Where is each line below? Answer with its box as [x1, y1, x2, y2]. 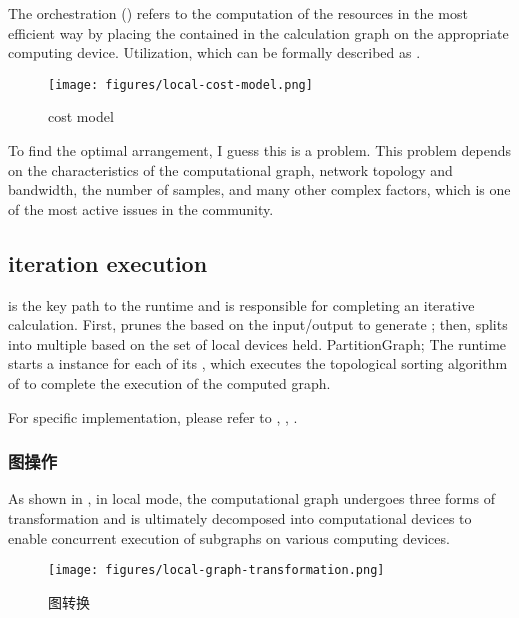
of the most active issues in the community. [8, 198, 274, 219]
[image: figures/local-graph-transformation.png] [48, 563, 385, 578]
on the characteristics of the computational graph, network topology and [8, 159, 453, 180]
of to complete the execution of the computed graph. [8, 372, 331, 393]
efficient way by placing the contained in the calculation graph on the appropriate [8, 22, 509, 43]
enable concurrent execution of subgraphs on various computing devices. [8, 527, 450, 548]
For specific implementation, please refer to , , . [8, 406, 298, 427]
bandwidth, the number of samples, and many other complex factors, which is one [8, 179, 511, 200]
